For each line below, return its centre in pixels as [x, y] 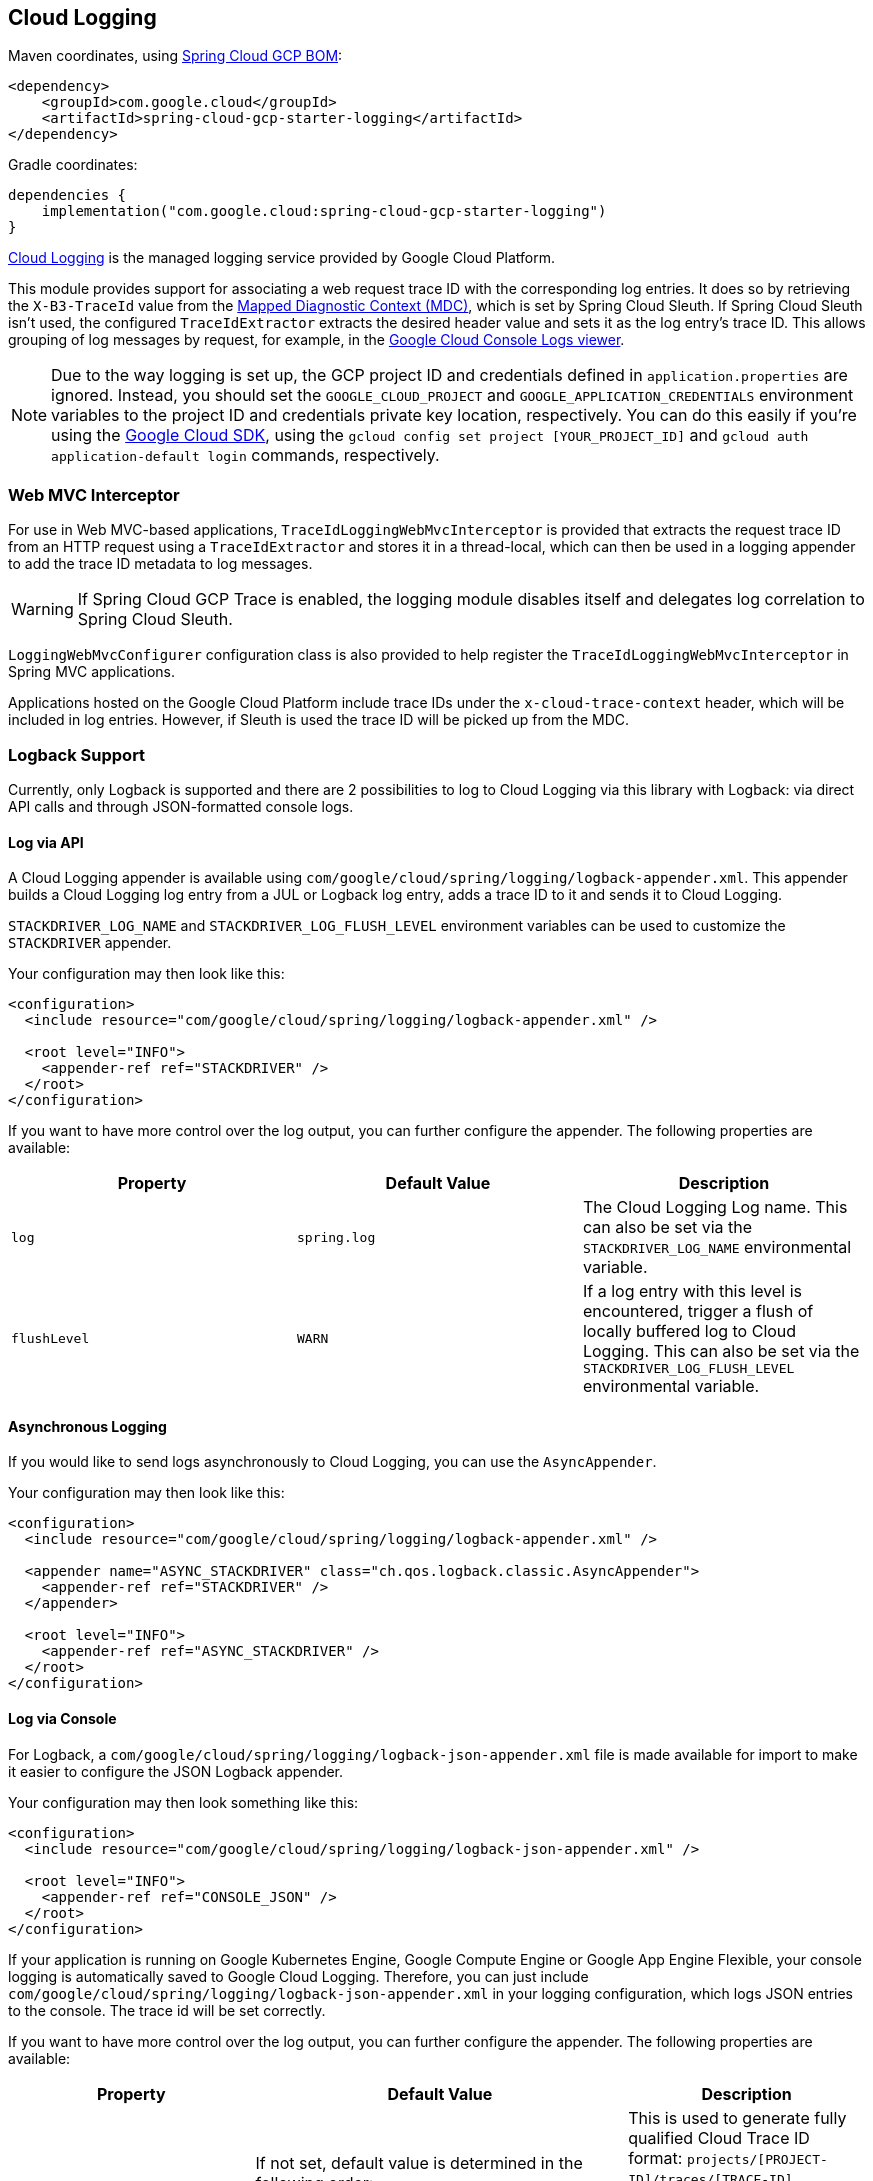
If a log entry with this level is [692, 1291]
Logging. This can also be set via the [721, 1351]
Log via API [46, 842]
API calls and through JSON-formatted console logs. [181, 806]
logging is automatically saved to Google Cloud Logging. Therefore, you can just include [298, 1976]
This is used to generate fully [737, 2117]
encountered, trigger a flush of [698, 1311]
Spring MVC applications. [91, 672]
